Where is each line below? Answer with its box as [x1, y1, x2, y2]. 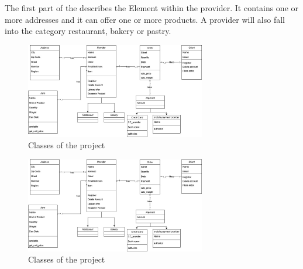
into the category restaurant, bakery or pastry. [5, 25, 171, 37]
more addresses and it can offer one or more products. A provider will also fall [5, 13, 285, 25]
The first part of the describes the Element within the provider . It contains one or [5, 2, 299, 13]
